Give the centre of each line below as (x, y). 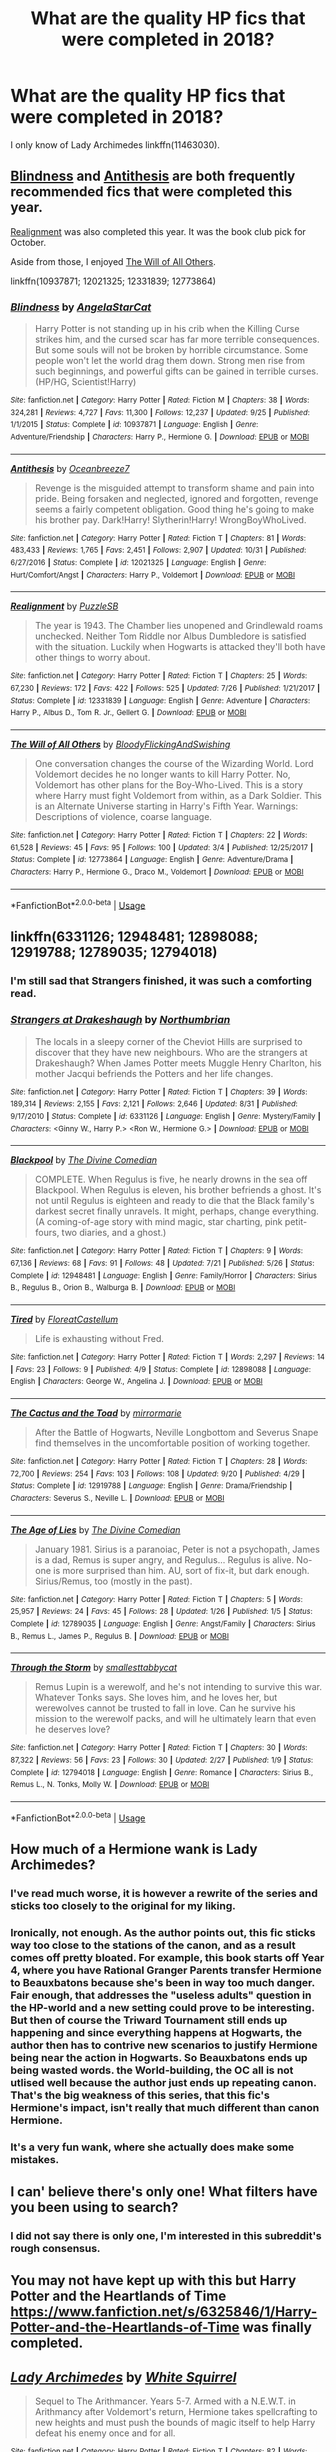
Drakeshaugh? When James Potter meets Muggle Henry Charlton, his (178, 1063)
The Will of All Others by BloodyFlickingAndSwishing (120, 744)
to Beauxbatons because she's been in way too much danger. (162, 1982)
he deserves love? (72, 1729)
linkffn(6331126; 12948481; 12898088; (134, 936)
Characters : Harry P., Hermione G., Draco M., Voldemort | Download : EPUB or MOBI (157, 872)
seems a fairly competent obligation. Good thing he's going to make (174, 509)
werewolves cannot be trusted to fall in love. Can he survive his (165, 1708)
